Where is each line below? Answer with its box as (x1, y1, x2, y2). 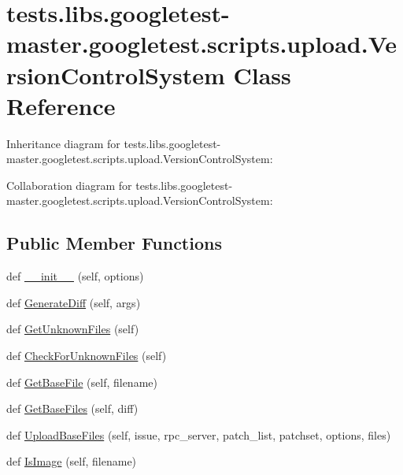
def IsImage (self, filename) (6, 453, 137, 469)
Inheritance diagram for (6, 135, 120, 151)
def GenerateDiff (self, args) (6, 294, 141, 310)
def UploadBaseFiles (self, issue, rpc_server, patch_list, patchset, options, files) (6, 426, 391, 443)
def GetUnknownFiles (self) (6, 321, 139, 337)
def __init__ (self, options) (6, 268, 144, 284)
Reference (6, 89, 116, 121)
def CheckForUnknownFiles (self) (6, 347, 167, 364)
